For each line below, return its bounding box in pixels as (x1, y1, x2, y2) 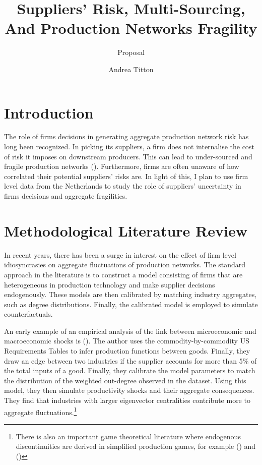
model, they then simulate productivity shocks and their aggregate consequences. (4, 385, 254, 395)
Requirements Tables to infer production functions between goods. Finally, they (4, 345, 250, 356)
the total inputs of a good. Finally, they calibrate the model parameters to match (4, 365, 255, 376)
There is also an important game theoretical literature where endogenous (16, 431, 241, 441)
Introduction (4, 102, 94, 123)
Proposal (117, 47, 145, 57)
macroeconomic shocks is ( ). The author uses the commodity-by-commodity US (4, 335, 249, 346)
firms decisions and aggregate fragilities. (4, 191, 127, 201)
